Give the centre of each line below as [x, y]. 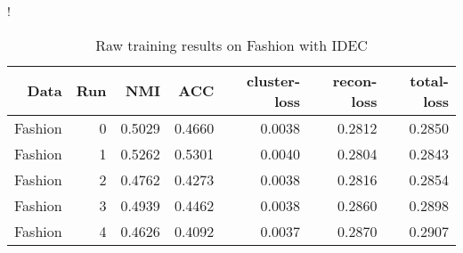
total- [429, 80]
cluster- [273, 80]
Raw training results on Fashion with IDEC [231, 45]
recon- [355, 80]
